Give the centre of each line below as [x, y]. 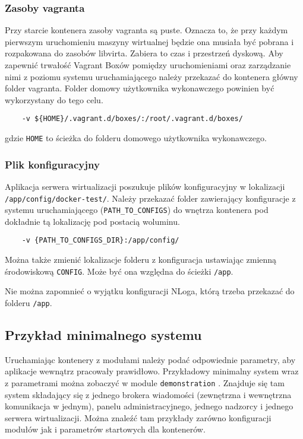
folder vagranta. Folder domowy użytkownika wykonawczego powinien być [140, 88]
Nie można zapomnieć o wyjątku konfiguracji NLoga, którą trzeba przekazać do [150, 291]
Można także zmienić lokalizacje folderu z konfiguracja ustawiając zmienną [141, 260]
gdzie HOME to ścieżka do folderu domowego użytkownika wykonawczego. [136, 138]
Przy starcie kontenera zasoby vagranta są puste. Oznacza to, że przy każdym [146, 30]
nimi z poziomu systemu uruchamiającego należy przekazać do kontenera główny [151, 76]
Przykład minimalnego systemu [103, 334]
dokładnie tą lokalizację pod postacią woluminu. [92, 221]
